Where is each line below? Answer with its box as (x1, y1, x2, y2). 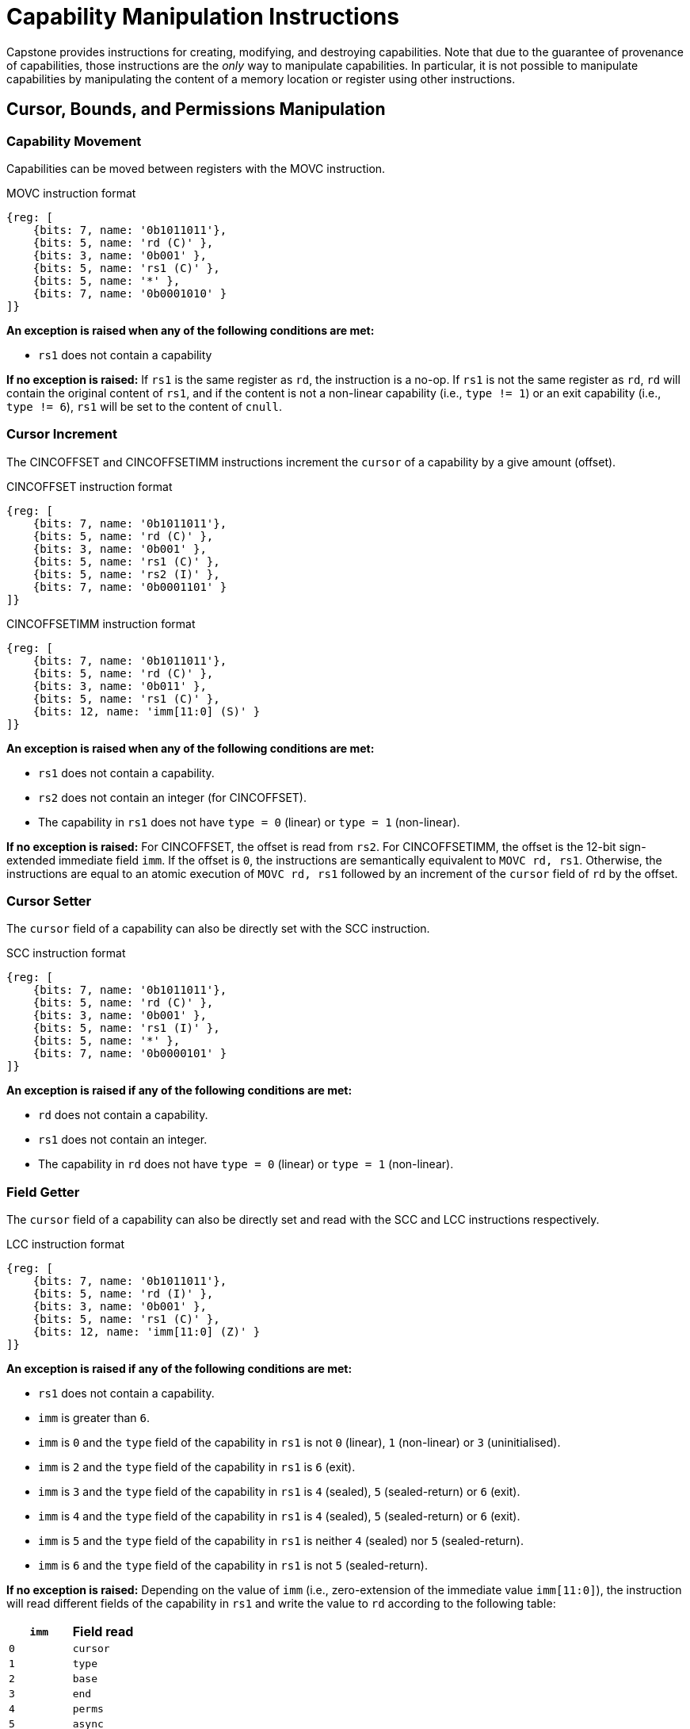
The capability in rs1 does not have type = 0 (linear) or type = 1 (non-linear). (38, 815, 460, 829)
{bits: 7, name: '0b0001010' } (32, 286, 227, 300)
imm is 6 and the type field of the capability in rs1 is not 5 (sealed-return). (38, 1558, 428, 1573)
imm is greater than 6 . (38, 1411, 150, 1425)
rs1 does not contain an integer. (38, 1133, 208, 1147)
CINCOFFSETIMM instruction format (6, 616, 196, 631)
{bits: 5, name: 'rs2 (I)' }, (32, 567, 220, 581)
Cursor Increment (6, 426, 117, 443)
